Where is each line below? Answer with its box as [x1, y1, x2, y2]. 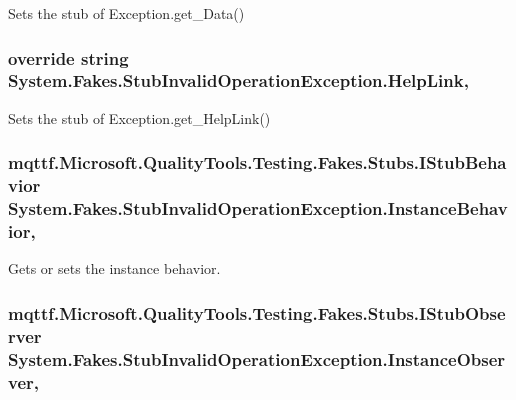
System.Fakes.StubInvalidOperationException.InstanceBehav [8, 196, 508, 221]
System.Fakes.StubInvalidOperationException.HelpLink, [8, 68, 469, 93]
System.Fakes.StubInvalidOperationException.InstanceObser [8, 346, 506, 371]
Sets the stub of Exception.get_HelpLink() [8, 107, 271, 128]
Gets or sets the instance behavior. [8, 258, 221, 279]
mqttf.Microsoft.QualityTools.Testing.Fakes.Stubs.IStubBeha [8, 150, 507, 175]
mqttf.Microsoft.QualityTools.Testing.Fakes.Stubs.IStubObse [8, 300, 506, 325]
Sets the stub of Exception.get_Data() [8, 3, 245, 23]
